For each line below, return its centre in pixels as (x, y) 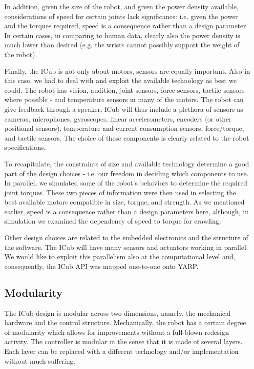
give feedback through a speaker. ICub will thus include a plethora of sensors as (124, 109)
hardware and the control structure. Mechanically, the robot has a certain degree (125, 322)
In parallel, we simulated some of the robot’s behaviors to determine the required (126, 183)
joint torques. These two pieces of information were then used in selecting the (120, 192)
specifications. (25, 147)
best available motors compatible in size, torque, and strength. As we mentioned (125, 202)
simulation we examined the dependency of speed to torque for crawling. (113, 221)
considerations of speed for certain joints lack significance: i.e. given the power (121, 16)
